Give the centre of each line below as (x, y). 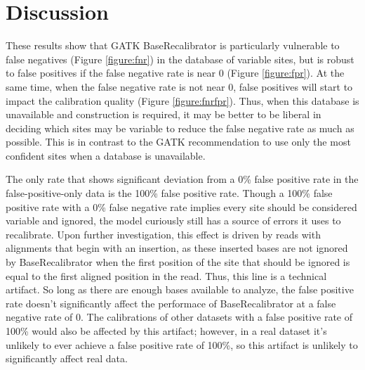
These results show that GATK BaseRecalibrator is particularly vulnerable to (173, 45)
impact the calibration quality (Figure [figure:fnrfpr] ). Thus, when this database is (182, 100)
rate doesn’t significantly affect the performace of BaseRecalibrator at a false (171, 303)
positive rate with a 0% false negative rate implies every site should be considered (181, 206)
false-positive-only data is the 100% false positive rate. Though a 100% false (169, 193)
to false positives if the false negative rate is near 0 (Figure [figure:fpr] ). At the (175, 73)
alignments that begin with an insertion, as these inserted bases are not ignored (177, 248)
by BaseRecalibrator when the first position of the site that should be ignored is (178, 262)
